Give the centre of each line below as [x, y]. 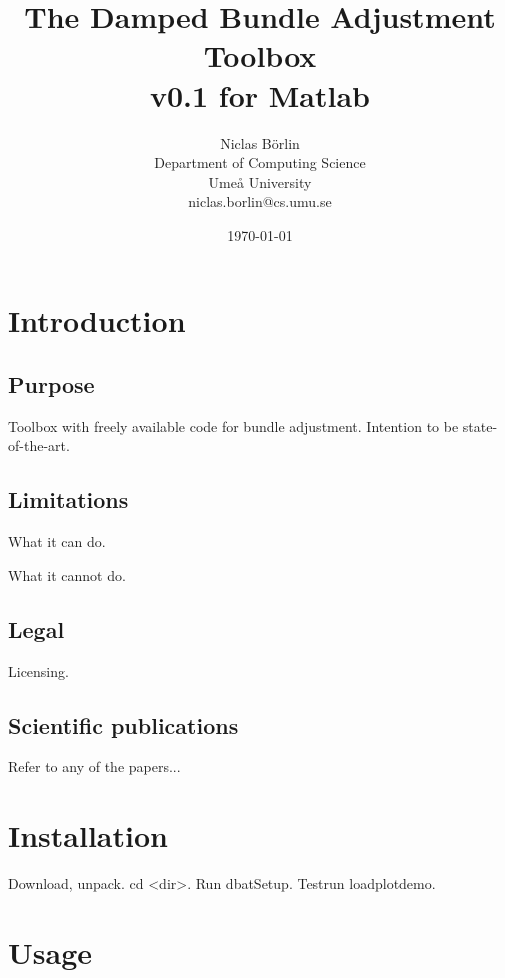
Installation [88, 835]
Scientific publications [123, 724]
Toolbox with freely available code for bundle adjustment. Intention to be [233, 425]
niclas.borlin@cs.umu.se [260, 201]
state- [480, 425]
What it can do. [57, 541]
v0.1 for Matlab [260, 94]
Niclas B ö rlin [260, 142]
